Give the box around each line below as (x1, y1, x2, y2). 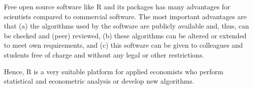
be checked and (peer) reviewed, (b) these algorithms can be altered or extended (4, 30, 247, 40)
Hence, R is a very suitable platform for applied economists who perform (4, 66, 223, 76)
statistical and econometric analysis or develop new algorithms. (4, 76, 194, 86)
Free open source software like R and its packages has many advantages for (4, 1, 230, 11)
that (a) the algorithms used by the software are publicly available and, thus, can (4, 21, 249, 31)
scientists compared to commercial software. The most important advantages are (4, 11, 247, 21)
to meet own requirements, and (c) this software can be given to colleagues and (4, 40, 243, 50)
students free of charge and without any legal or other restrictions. (4, 49, 204, 59)
